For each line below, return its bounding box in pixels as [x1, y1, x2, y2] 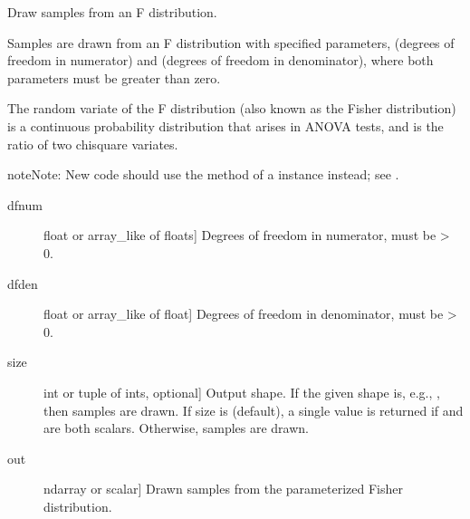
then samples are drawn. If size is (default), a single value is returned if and [43, 400, 464, 419]
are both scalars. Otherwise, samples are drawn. [43, 418, 310, 437]
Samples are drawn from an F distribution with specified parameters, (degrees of [7, 33, 455, 52]
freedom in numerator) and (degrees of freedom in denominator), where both [7, 51, 434, 70]
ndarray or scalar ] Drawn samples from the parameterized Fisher [43, 479, 403, 498]
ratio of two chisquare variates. [7, 134, 178, 153]
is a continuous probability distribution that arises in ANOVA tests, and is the [7, 116, 444, 135]
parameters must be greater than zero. [7, 68, 221, 87]
